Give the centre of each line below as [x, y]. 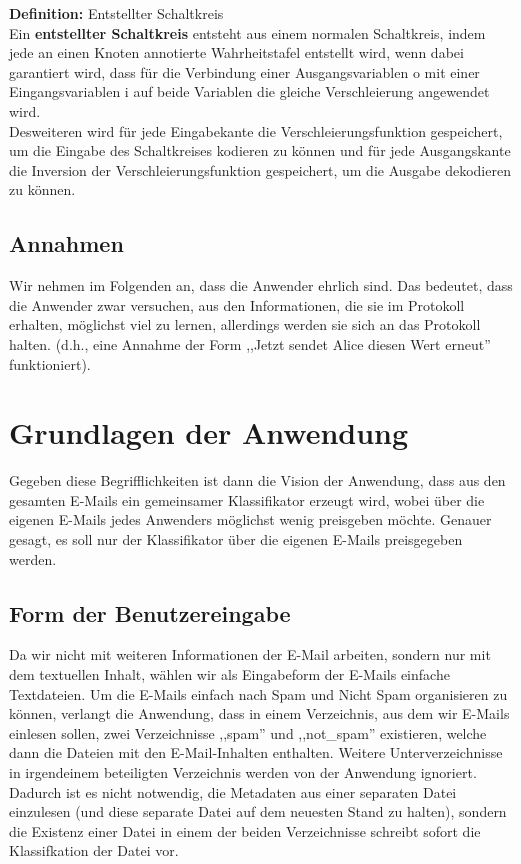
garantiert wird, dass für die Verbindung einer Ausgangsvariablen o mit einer [244, 71]
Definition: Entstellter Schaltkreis [116, 13]
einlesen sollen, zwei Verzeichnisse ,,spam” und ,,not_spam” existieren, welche [248, 732]
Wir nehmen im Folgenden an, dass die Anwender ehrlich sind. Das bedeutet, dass [261, 285]
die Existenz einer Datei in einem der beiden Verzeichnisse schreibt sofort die [245, 830]
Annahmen [66, 243]
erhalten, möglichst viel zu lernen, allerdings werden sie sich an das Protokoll [245, 324]
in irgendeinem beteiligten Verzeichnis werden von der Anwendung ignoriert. [243, 771]
